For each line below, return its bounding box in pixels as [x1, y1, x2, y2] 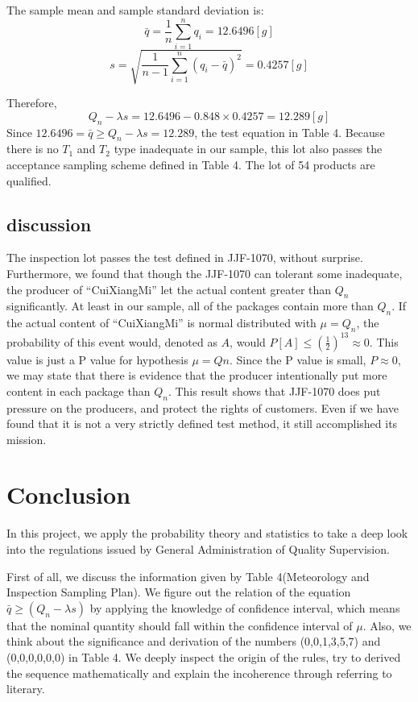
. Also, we [362, 617, 412, 633]
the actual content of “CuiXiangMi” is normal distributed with [6, 314, 317, 331]
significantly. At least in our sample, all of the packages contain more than [6, 297, 374, 314]
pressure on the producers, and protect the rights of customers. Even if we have [6, 399, 399, 416]
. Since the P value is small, [229, 351, 366, 368]
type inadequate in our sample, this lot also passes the [114, 140, 383, 157]
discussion [6, 211, 92, 236]
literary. [6, 680, 45, 697]
